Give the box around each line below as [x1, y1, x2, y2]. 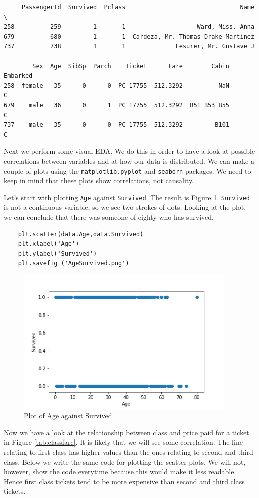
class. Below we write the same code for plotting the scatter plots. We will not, [4, 456, 246, 467]
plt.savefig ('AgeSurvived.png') [18, 260, 129, 267]
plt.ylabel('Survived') [18, 250, 97, 257]
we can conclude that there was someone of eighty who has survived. [4, 212, 214, 222]
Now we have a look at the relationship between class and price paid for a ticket [4, 427, 249, 437]
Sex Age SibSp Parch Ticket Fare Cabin [32, 62, 230, 70]
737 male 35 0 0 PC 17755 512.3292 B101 [4, 121, 230, 129]
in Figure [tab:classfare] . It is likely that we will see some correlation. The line [4, 437, 243, 447]
